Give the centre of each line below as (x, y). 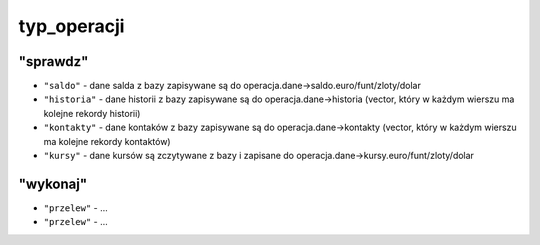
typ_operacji (71, 26)
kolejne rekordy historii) (92, 113)
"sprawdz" (53, 61)
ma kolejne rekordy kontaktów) (107, 141)
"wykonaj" (53, 183)
